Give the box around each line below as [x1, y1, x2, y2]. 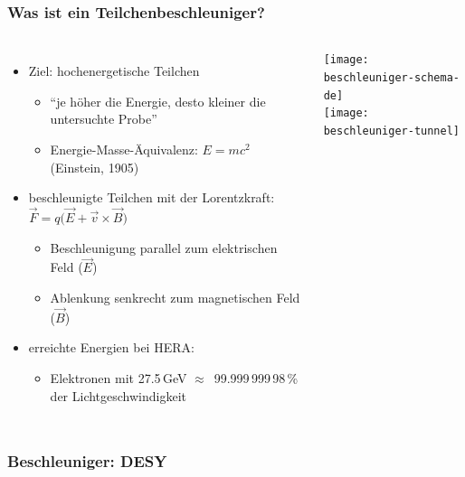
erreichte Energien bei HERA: [28, 338, 195, 357]
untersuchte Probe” [50, 109, 157, 128]
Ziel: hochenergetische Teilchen [28, 61, 200, 80]
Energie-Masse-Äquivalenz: [50, 140, 198, 158]
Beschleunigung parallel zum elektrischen [50, 238, 278, 257]
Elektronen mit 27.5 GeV [50, 369, 187, 387]
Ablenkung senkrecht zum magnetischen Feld [50, 288, 300, 306]
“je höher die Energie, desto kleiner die [50, 91, 266, 110]
